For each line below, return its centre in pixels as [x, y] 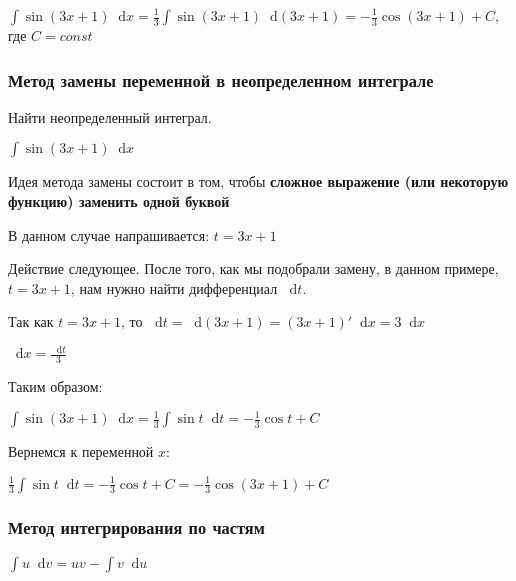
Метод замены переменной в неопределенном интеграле [221, 79]
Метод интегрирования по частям [136, 527]
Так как [31, 321]
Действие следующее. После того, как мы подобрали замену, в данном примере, [253, 268]
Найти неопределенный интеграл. [110, 116]
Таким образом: [55, 386]
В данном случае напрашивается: [109, 234]
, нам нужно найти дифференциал [174, 287]
